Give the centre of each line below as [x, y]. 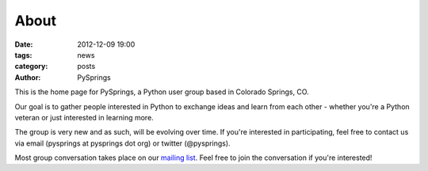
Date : [24, 44]
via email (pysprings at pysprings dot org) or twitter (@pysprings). [122, 143]
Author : [28, 77]
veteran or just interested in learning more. [84, 117]
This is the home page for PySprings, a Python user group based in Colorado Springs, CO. [162, 92]
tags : [23, 55]
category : [31, 66]
